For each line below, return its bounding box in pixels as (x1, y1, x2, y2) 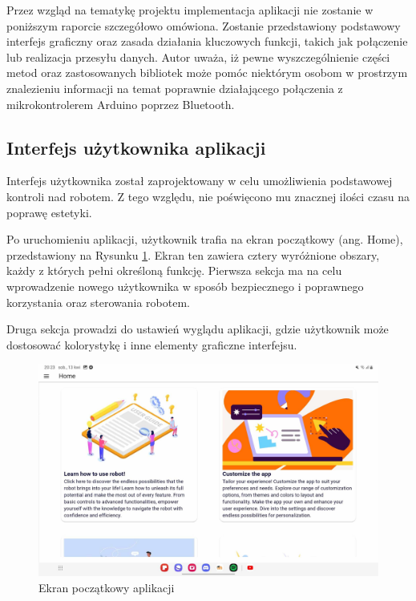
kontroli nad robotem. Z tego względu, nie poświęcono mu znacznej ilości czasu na (6, 188, 410, 204)
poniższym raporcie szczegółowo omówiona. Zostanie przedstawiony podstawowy (6, 17, 401, 34)
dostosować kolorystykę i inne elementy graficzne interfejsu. (6, 336, 297, 353)
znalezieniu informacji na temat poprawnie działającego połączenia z (6, 79, 343, 96)
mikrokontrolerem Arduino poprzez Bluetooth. (6, 95, 235, 112)
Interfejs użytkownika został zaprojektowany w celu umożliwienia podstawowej (6, 172, 393, 189)
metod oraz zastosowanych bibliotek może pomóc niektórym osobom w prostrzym (6, 64, 408, 81)
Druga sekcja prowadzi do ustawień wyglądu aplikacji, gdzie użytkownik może (6, 321, 389, 337)
